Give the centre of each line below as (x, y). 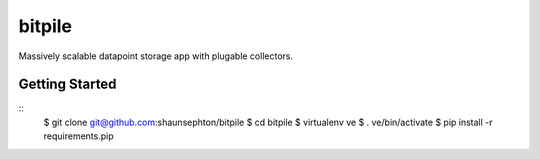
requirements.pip (78, 136)
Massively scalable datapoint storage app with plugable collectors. (156, 56)
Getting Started (67, 84)
